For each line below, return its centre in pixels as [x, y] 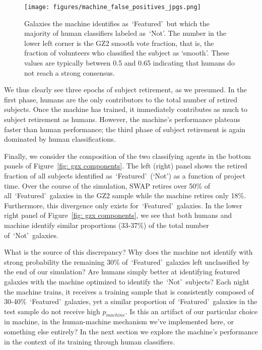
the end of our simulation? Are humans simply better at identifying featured [122, 272]
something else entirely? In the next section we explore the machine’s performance [131, 332]
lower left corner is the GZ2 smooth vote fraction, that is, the [119, 43]
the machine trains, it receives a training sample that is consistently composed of [129, 291]
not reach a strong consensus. [70, 72]
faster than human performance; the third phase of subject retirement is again [125, 129]
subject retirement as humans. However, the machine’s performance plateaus [122, 119]
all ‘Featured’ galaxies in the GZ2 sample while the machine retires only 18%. [125, 195]
